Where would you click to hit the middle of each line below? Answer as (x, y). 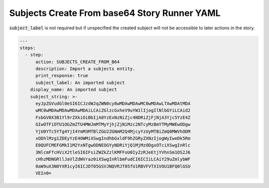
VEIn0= (44, 173)
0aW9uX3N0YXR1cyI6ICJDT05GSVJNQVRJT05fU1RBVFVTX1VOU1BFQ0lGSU (113, 166)
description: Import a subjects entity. (85, 69)
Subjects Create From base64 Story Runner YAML (115, 13)
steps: (28, 48)
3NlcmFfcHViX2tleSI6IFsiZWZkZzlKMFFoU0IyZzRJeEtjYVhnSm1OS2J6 (113, 152)
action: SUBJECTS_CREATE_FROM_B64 (77, 62)
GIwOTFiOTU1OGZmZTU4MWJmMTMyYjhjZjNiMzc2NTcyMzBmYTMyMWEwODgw (113, 125)
